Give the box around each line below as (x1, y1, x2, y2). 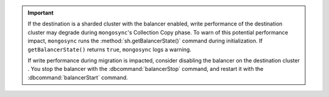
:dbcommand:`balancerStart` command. (27, 73, 128, 81)
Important (27, 9, 54, 16)
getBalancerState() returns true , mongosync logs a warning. (27, 45, 192, 53)
